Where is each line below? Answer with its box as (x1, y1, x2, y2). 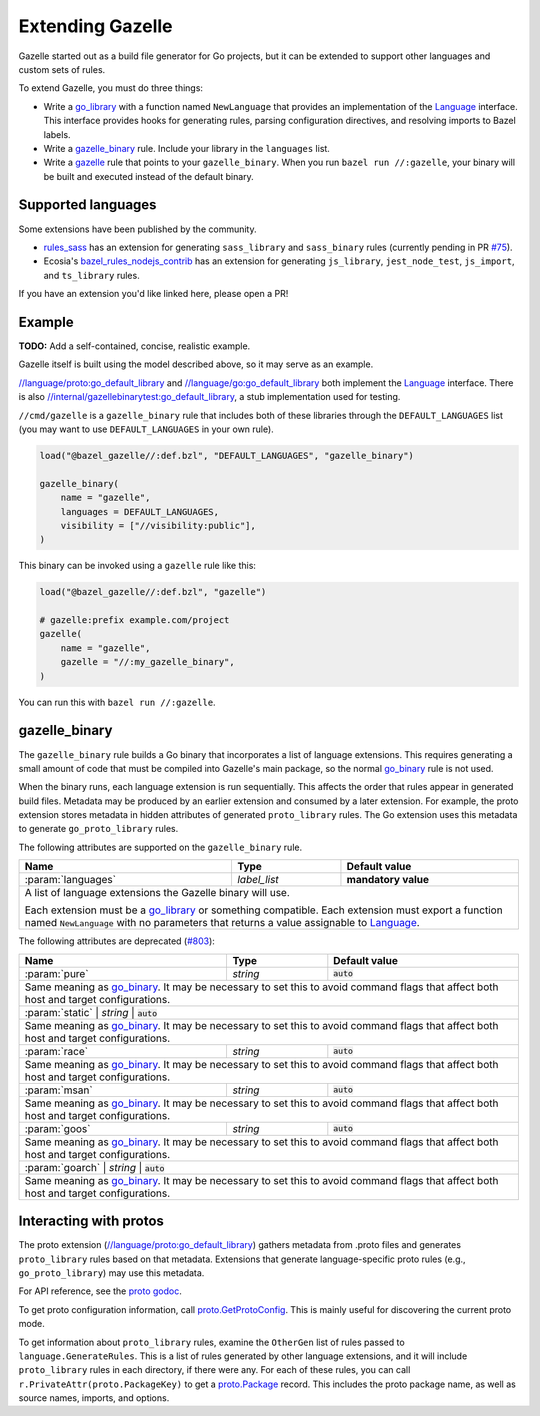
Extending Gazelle (18, 15, 174, 37)
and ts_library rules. (43, 269, 140, 281)
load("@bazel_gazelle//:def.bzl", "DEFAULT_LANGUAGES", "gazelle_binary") (39, 450, 415, 461)
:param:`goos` (24, 1121, 91, 1135)
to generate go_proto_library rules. (18, 823, 179, 835)
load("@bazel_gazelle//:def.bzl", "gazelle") (39, 586, 267, 598)
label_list (236, 873, 279, 887)
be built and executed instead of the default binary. (43, 170, 254, 182)
